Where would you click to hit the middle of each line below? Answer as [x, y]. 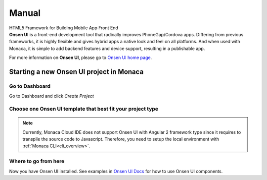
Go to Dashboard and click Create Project [51, 96]
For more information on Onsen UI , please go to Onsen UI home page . [81, 58]
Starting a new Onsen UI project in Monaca [76, 72]
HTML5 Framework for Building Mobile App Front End [64, 28]
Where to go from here [37, 161]
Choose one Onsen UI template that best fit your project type [84, 109]
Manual [25, 13]
